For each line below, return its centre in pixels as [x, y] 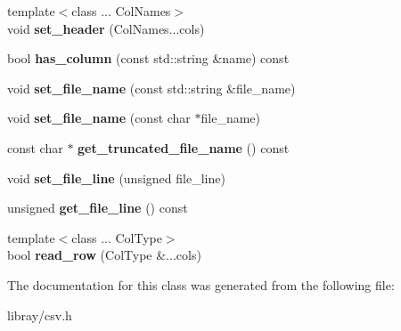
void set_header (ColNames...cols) [106, 28]
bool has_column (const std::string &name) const [148, 58]
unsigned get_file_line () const [98, 208]
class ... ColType [117, 237]
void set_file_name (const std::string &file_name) [151, 88]
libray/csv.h [40, 315]
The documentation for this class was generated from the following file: [201, 284]
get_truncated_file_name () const [184, 147]
